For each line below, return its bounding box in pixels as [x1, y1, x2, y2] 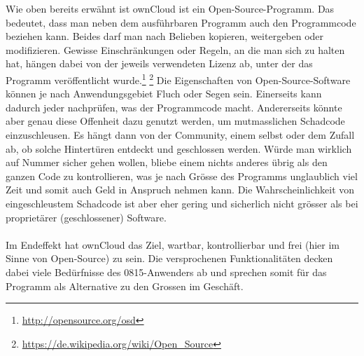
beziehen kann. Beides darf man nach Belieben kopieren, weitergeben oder [6, 29, 324, 43]
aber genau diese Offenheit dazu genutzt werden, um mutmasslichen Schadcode [6, 114, 345, 128]
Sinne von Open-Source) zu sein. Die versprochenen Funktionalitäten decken [6, 251, 333, 266]
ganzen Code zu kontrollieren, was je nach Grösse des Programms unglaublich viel [6, 168, 358, 183]
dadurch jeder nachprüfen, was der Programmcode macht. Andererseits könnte [6, 100, 342, 114]
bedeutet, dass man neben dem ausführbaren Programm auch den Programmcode [6, 15, 356, 29]
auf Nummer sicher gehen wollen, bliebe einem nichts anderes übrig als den [6, 155, 328, 170]
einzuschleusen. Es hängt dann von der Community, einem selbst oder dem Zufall [6, 128, 355, 142]
